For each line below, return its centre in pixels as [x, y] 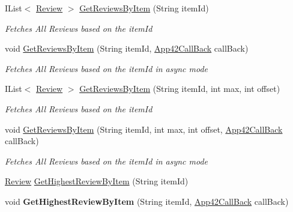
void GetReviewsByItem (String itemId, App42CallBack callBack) [127, 48]
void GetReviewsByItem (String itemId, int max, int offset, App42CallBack [144, 129]
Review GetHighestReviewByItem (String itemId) [97, 181]
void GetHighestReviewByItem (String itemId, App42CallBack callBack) [147, 201]
